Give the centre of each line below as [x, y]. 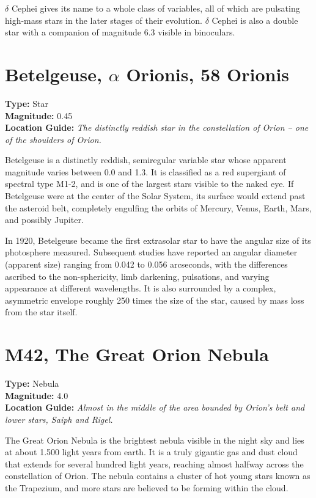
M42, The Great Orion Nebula [137, 354]
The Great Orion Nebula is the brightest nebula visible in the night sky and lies [155, 440]
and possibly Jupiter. [44, 220]
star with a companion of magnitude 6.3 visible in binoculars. [120, 32]
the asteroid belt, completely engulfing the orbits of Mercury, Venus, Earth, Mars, [158, 207]
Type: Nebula [32, 383]
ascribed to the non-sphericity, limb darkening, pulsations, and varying [137, 276]
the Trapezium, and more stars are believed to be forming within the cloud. [147, 487]
